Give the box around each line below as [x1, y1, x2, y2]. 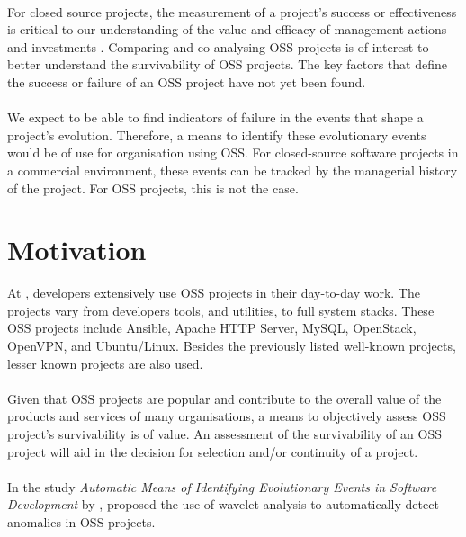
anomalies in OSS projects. [7, 512, 156, 531]
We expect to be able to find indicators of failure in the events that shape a [7, 108, 424, 127]
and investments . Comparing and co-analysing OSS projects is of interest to [7, 37, 429, 56]
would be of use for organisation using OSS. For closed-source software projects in [7, 143, 459, 162]
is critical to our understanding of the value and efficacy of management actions [7, 20, 447, 39]
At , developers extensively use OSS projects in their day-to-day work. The [7, 283, 420, 302]
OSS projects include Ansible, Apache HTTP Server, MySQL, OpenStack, [7, 318, 417, 337]
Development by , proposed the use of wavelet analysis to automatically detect [7, 495, 439, 514]
